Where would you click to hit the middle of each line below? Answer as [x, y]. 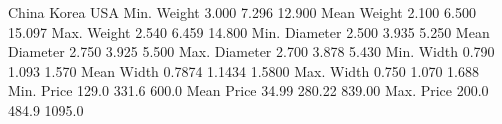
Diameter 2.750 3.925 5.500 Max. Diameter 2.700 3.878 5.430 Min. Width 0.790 [251, 51]
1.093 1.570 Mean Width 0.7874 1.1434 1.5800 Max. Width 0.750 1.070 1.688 [243, 70]
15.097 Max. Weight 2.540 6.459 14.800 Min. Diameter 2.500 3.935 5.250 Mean [249, 31]
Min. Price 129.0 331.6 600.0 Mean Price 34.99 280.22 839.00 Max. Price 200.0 [248, 90]
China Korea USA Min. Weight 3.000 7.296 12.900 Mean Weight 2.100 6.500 [242, 12]
